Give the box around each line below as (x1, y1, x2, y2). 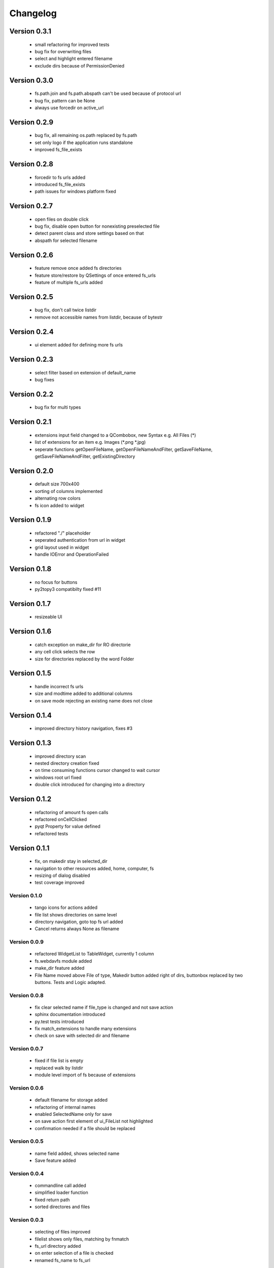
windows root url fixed (35, 774, 82, 781)
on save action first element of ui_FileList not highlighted (35, 1118, 153, 1124)
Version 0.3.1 (9, 27, 52, 36)
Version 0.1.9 (9, 515, 52, 524)
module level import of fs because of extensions (35, 1072, 136, 1078)
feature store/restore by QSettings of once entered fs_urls (35, 272, 156, 278)
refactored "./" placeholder (35, 530, 91, 536)
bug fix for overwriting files (35, 48, 91, 54)
